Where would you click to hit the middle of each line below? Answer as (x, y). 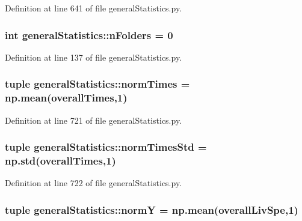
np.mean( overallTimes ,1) (66, 98)
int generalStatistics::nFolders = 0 (89, 35)
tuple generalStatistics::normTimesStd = (106, 147)
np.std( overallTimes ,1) (60, 160)
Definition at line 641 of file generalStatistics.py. (94, 8)
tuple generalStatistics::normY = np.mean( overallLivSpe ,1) (152, 209)
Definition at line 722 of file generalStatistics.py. (94, 183)
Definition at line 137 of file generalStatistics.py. (94, 57)
